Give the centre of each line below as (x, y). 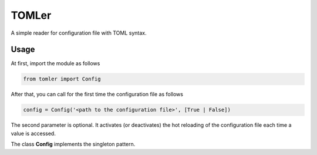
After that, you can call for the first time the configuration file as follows (97, 95)
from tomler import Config (62, 79)
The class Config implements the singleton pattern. (73, 144)
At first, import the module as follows (55, 63)
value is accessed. (33, 133)
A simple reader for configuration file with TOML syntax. (79, 33)
